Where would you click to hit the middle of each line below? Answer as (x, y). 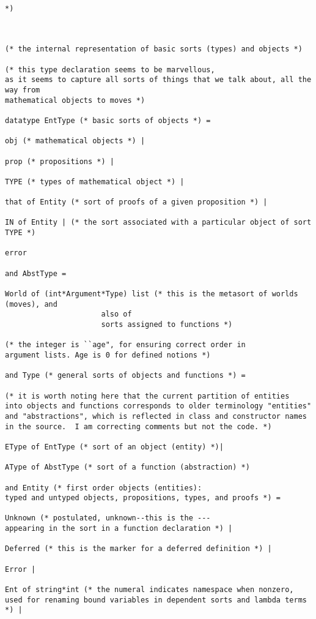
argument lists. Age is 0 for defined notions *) (108, 355)
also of (116, 314)
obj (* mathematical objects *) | (75, 141)
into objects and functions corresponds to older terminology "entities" (158, 406)
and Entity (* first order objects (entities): (104, 488)
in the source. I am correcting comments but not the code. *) (138, 426)
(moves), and (31, 304)
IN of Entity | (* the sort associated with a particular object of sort (158, 223)
